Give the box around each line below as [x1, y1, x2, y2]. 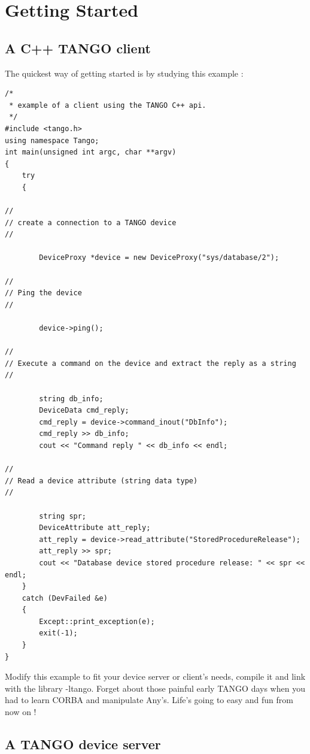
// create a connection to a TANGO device [5, 218, 177, 227]
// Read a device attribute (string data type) [5, 476, 198, 485]
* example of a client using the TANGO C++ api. [9, 101, 206, 110]
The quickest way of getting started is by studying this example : [5, 66, 244, 79]
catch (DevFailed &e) [22, 593, 108, 602]
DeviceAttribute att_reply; [39, 523, 151, 532]
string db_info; [39, 394, 104, 403]
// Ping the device [5, 289, 82, 298]
